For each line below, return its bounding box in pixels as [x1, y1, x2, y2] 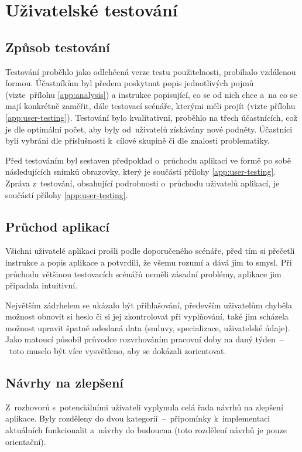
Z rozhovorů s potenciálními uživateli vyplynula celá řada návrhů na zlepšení [5, 400, 283, 413]
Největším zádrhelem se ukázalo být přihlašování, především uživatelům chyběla [5, 298, 293, 311]
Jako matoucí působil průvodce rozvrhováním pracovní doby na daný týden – [5, 333, 284, 345]
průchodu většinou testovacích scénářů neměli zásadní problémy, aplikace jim [5, 267, 282, 280]
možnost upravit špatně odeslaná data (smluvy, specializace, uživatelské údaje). [5, 321, 290, 334]
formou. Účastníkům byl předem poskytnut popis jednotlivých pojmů [5, 77, 254, 89]
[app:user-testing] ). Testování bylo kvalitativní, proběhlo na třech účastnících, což [5, 111, 297, 123]
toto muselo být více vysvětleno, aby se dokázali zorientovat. [9, 345, 227, 357]
